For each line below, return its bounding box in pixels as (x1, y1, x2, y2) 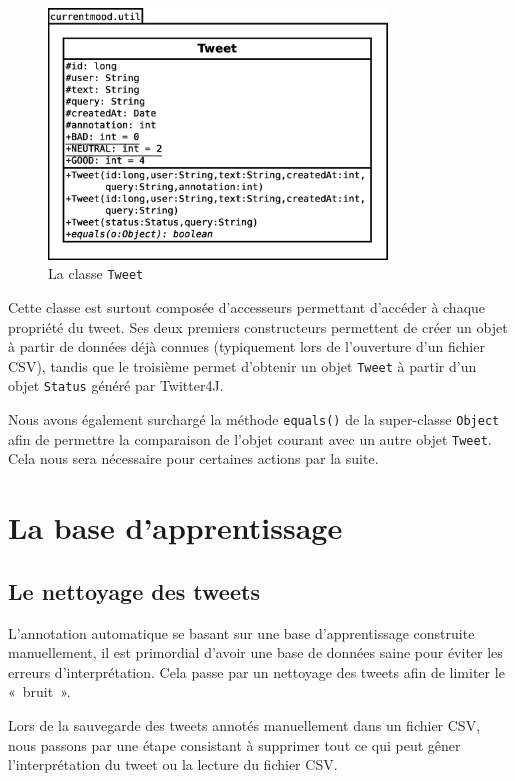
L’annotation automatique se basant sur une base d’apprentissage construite (8, 622, 475, 643)
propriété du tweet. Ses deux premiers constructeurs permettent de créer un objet (8, 316, 508, 337)
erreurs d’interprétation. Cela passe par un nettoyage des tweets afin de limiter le (8, 661, 505, 682)
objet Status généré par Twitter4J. (8, 375, 224, 396)
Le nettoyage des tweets (8, 575, 260, 606)
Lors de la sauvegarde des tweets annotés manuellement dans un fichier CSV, (8, 714, 481, 735)
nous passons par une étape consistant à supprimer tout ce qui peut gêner (8, 734, 461, 755)
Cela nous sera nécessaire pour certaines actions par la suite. (8, 448, 379, 469)
